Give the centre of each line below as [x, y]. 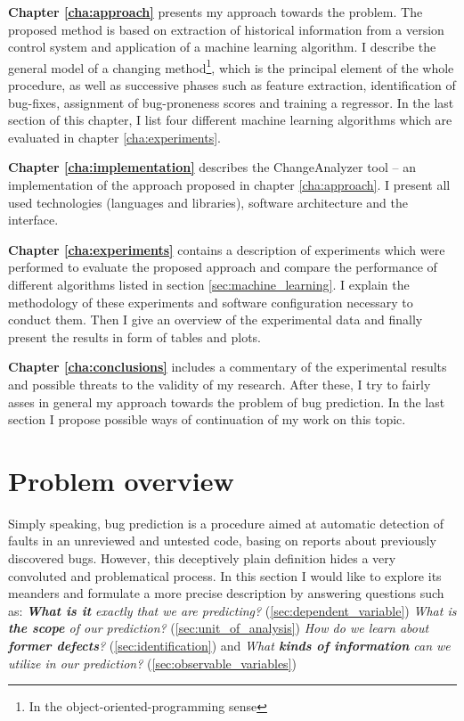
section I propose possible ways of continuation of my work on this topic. [207, 419]
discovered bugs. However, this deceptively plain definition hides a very [202, 558]
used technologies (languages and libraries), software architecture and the [208, 202]
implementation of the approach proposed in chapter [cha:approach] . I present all [229, 184]
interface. [33, 220]
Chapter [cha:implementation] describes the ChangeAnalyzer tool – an [212, 167]
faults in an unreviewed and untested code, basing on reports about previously [222, 541]
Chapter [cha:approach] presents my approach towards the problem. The [216, 12]
